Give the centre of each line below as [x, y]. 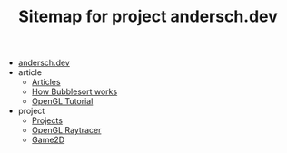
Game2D [48, 140]
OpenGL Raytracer [66, 130]
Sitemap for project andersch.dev [148, 17]
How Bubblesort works [74, 91]
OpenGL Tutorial [62, 101]
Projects [47, 120]
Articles [46, 82]
